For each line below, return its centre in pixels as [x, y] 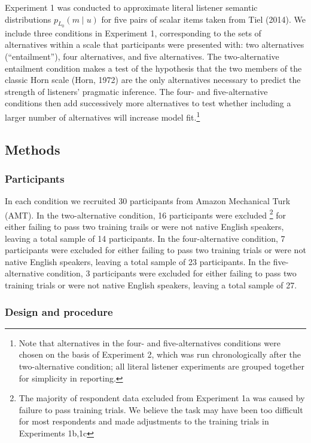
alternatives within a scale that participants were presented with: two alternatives [155, 44]
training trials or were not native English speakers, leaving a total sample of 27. [151, 285]
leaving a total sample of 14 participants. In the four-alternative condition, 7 [145, 238]
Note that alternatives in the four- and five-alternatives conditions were [150, 342]
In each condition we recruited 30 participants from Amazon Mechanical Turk [148, 201]
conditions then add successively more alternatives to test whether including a [148, 103]
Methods [33, 149]
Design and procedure [59, 311]
